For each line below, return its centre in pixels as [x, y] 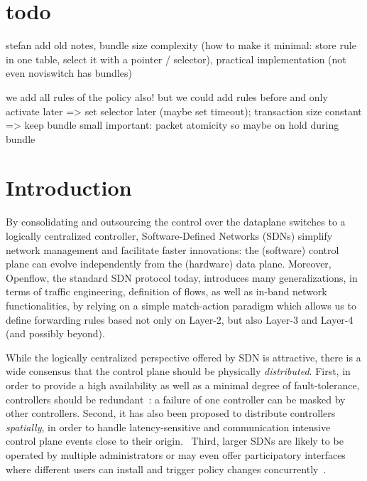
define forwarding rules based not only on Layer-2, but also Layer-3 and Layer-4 [180, 319]
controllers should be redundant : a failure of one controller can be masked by [176, 399]
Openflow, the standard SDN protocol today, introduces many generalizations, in [182, 277]
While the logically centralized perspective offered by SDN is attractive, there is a [183, 357]
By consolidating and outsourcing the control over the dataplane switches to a [176, 222]
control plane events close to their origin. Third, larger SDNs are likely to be [175, 441]
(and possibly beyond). [55, 333]
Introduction [69, 187]
